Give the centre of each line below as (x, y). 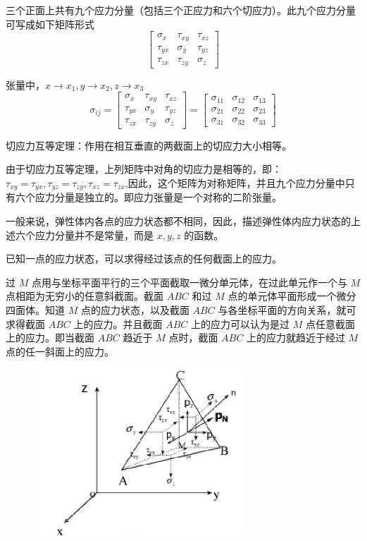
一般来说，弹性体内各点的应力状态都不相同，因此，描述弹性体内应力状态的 (178, 220)
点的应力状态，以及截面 (135, 309)
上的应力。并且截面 (118, 323)
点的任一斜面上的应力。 (60, 351)
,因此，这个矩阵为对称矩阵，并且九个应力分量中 (235, 182)
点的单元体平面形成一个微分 (292, 296)
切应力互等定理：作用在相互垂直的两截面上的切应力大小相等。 (149, 145)
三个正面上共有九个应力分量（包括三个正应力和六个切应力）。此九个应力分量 (181, 10)
